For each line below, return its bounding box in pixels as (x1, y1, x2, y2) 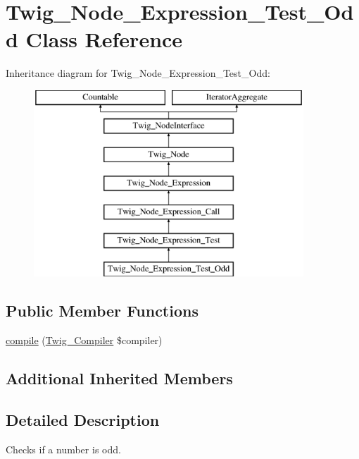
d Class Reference (6, 25, 183, 54)
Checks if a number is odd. (6, 441, 121, 456)
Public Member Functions (6, 300, 199, 322)
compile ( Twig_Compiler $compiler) (6, 333, 163, 348)
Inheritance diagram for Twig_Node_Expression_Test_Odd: (6, 66, 270, 80)
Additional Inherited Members (6, 367, 233, 389)
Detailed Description (6, 409, 160, 431)
